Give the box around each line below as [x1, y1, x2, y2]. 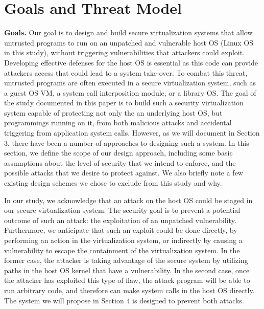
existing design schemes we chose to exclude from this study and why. [4, 178, 222, 188]
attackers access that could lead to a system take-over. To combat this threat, [4, 67, 248, 78]
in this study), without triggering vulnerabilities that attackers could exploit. [4, 47, 245, 58]
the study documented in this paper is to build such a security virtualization [4, 97, 244, 108]
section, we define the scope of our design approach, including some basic [4, 147, 233, 158]
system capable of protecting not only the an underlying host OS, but [4, 107, 223, 118]
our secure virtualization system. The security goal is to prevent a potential [4, 205, 241, 215]
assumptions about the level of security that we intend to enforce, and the [4, 157, 236, 168]
